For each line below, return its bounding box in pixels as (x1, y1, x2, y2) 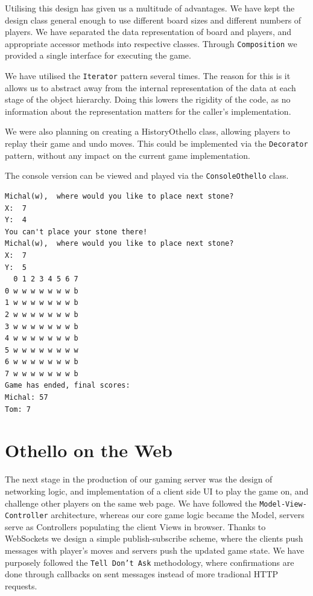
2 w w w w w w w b (5, 310, 78, 319)
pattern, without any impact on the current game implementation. (5, 149, 250, 161)
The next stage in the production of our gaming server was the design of (5, 473, 273, 485)
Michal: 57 (5, 393, 48, 402)
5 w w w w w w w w (5, 345, 78, 354)
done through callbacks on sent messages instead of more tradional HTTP (5, 568, 279, 580)
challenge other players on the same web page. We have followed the (5, 496, 257, 509)
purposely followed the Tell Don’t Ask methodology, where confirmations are (5, 556, 294, 568)
